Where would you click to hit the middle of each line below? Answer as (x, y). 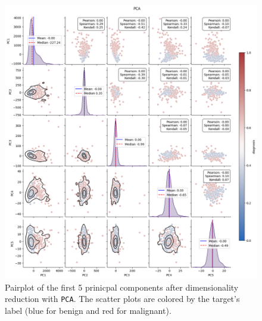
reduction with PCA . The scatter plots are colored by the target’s (122, 299)
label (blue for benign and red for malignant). (88, 310)
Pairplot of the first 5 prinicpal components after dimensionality (122, 287)
